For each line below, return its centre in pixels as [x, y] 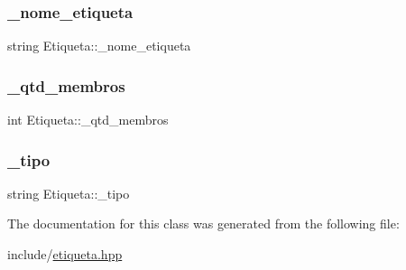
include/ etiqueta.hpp [65, 254]
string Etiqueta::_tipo [69, 193]
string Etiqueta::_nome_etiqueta [99, 46]
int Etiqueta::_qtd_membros [88, 120]
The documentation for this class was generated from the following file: [203, 223]
